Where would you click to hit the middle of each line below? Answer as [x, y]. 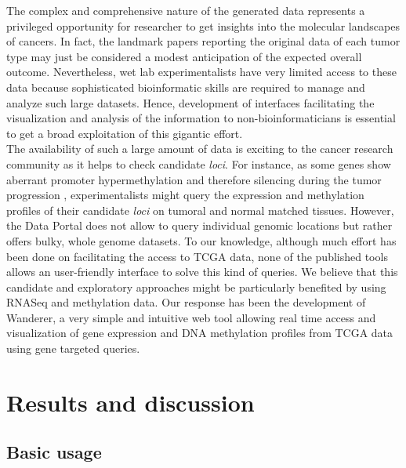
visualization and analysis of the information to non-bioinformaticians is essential [201, 118]
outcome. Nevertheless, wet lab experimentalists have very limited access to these [201, 72]
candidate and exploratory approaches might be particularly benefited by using [196, 287]
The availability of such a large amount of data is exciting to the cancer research [200, 149]
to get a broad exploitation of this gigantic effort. [125, 133]
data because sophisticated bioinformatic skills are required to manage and [186, 87]
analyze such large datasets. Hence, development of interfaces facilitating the [190, 102]
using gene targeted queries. [73, 348]
